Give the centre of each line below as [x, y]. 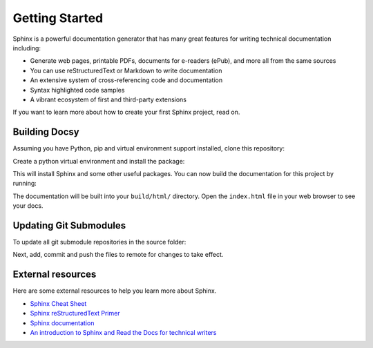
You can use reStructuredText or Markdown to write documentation [126, 70]
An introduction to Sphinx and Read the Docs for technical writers [123, 332]
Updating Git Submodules [69, 225]
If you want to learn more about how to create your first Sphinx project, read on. [126, 112]
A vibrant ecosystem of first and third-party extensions [108, 99]
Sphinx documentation [62, 323]
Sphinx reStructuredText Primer [75, 313]
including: [27, 48]
